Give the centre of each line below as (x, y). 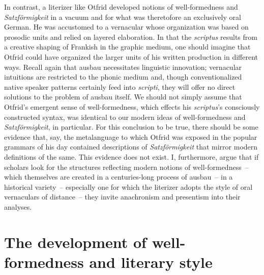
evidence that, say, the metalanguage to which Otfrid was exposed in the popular (131, 136)
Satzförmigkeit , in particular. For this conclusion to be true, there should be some (131, 127)
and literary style (151, 261)
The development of (75, 242)
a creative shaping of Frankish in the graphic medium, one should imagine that (127, 47)
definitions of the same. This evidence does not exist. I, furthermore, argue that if (131, 156)
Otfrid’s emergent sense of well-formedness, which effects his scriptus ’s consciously (132, 106)
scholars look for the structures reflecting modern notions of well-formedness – (126, 167)
